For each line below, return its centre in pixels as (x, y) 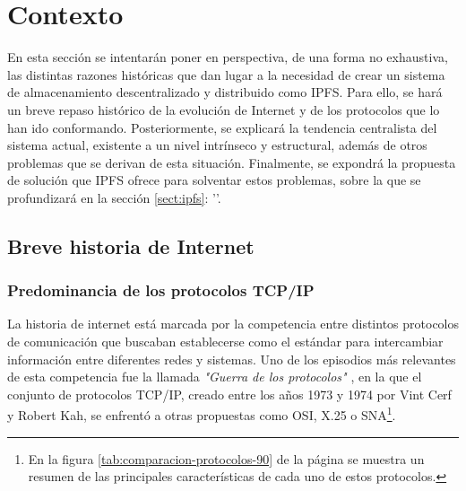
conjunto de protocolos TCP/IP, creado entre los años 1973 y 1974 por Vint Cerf (229, 394)
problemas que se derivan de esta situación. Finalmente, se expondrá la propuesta (232, 162)
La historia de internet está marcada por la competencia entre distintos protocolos (233, 324)
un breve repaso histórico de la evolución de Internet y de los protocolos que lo (224, 109)
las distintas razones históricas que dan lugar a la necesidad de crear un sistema (226, 74)
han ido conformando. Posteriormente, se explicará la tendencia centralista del (222, 127)
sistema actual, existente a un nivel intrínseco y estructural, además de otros (217, 145)
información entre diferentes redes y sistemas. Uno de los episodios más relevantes (232, 359)
